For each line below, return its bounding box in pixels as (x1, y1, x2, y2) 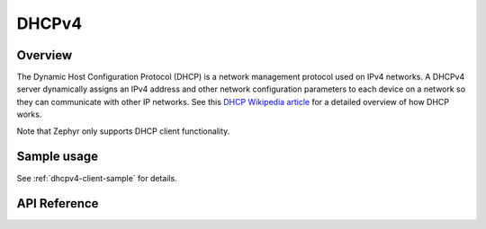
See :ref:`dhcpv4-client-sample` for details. (16, 172, 177, 183)
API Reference (16, 196, 99, 211)
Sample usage (16, 149, 99, 164)
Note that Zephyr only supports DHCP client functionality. (16, 126, 230, 137)
